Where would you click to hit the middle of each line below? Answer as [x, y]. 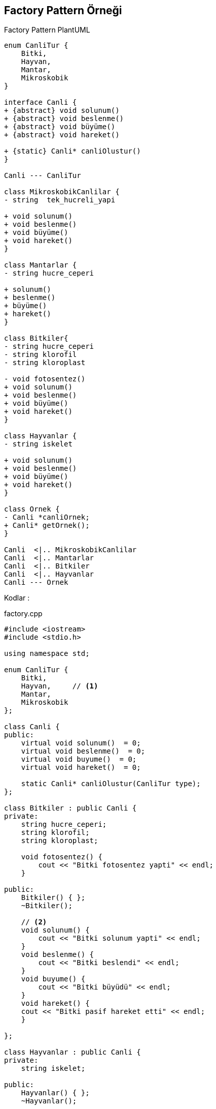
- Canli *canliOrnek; [47, 517]
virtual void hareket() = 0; [81, 768]
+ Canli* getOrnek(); [47, 526]
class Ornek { [32, 509]
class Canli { [32, 727]
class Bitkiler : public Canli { [70, 808]
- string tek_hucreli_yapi [60, 200]
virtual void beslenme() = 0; [83, 751]
